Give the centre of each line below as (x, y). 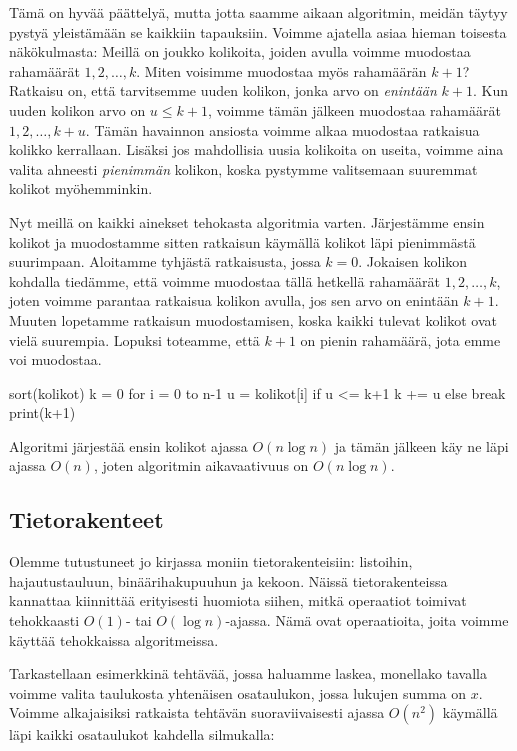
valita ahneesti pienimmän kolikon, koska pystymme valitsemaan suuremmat (243, 168)
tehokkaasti (44, 620)
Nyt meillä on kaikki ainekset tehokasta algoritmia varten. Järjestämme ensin (247, 221)
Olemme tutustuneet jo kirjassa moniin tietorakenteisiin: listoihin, (211, 561)
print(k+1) (42, 412)
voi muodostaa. (55, 359)
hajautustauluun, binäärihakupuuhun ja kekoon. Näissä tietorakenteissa (228, 580)
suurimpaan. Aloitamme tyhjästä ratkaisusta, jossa (165, 261)
